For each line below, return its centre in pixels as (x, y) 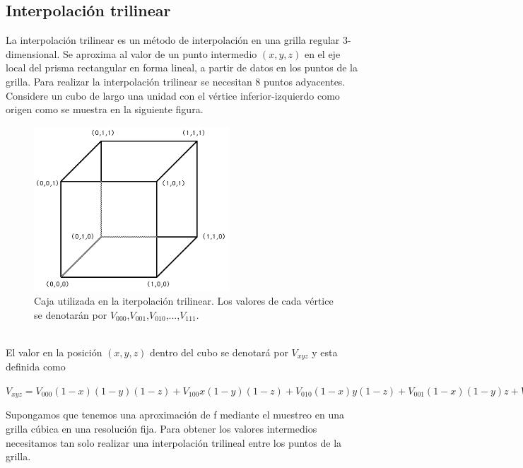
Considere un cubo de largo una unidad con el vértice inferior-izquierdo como (173, 95)
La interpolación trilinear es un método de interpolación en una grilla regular (173, 40)
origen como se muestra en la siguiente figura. (105, 109)
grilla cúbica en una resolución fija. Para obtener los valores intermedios (161, 429)
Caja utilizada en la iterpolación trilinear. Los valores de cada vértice (184, 301)
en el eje (322, 53)
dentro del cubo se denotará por (219, 352)
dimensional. (33, 53)
